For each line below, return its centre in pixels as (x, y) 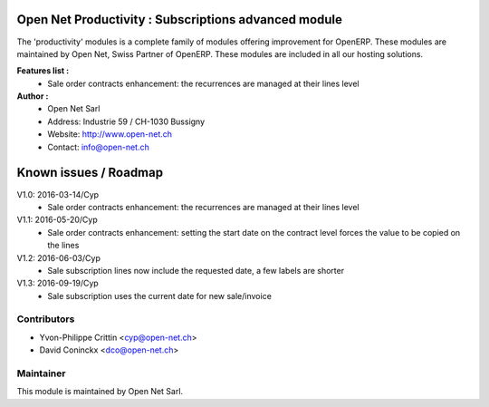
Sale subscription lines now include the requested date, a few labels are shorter (196, 270)
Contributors (46, 319)
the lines (63, 246)
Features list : (43, 71)
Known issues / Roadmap (90, 173)
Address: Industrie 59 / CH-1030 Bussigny (126, 121)
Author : (33, 96)
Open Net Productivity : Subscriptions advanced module (180, 19)
